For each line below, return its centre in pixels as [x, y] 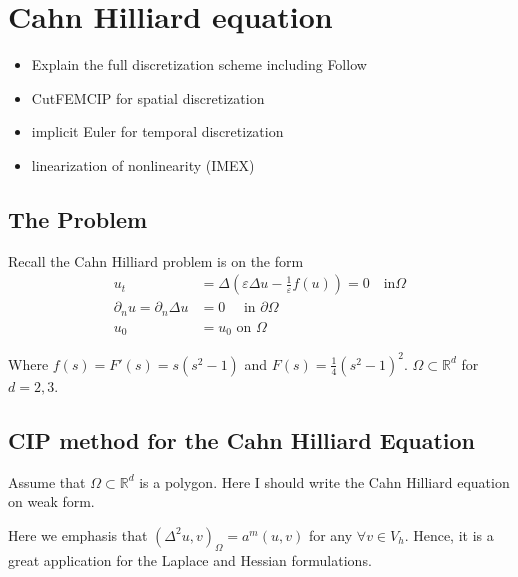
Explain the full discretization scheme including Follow [199, 64]
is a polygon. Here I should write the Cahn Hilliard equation [324, 481]
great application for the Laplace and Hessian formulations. [190, 559]
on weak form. [51, 501]
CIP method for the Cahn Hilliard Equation [241, 439]
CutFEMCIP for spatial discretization [148, 97]
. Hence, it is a [449, 534]
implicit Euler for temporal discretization [157, 131]
